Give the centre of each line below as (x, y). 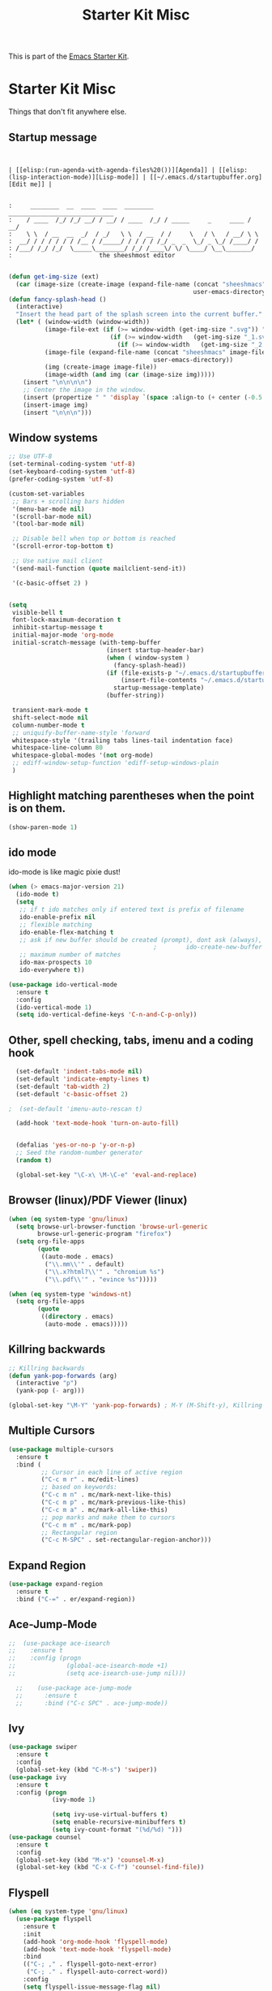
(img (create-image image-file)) (101, 367)
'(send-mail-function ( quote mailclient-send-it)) (99, 568)
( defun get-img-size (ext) (54, 276)
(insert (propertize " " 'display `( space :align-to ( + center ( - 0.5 (143, 397)
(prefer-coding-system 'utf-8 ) (61, 479)
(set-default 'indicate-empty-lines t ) (83, 1079)
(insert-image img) (56, 405)
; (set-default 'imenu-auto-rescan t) (76, 1109)
